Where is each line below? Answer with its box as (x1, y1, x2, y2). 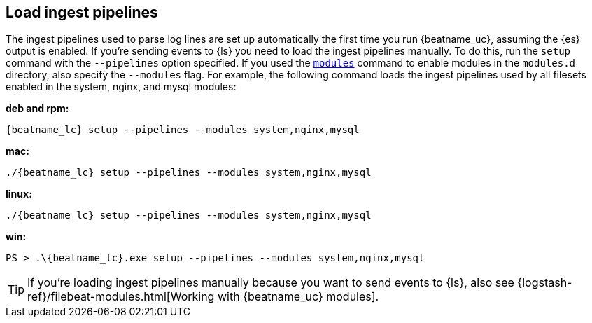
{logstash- (517, 275, 572, 290)
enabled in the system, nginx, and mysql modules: (6, 81, 237, 93)
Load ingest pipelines (6, 4, 158, 21)
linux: (6, 188, 32, 200)
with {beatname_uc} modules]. (217, 289, 379, 304)
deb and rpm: (6, 102, 69, 115)
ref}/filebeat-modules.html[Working (27, 289, 215, 304)
